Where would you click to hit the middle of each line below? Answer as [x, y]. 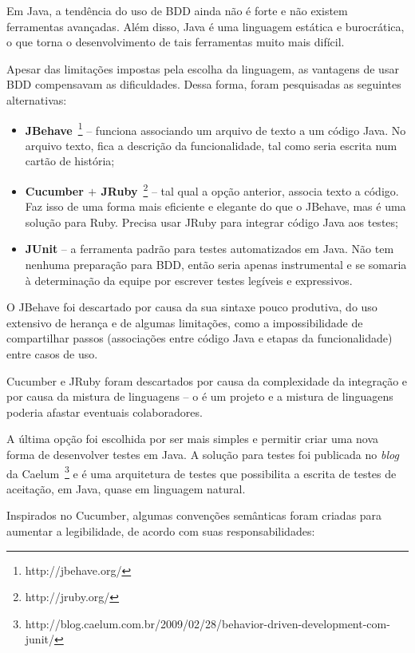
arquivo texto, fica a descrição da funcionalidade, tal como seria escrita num [211, 145]
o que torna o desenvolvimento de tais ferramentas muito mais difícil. [176, 42]
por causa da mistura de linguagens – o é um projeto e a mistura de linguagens [200, 396]
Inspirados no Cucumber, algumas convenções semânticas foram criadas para [194, 515]
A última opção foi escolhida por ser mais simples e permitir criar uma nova [193, 439]
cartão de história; [70, 161]
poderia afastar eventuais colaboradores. [105, 412]
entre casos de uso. [52, 354]
